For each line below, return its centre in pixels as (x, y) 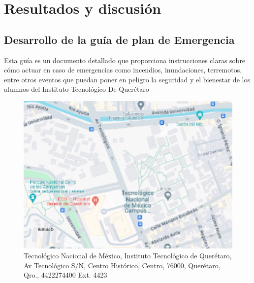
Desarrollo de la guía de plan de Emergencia (119, 39)
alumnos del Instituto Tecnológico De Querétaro (77, 89)
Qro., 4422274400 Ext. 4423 (65, 275)
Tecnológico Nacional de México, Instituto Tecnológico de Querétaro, (128, 255)
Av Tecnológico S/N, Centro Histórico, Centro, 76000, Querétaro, (122, 265)
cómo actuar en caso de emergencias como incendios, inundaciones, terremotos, (123, 70)
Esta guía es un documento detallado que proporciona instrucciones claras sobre (125, 60)
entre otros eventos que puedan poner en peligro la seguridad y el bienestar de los (127, 79)
